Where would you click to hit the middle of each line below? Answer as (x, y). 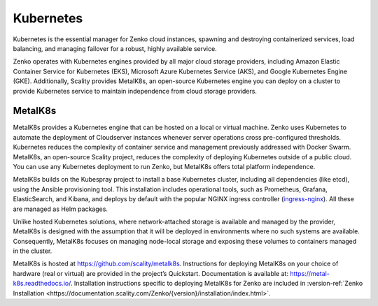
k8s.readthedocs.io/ (42, 284)
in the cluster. (33, 251)
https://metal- (310, 273)
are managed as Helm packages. (61, 209)
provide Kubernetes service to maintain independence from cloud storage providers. (135, 91)
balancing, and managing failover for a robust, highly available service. (115, 48)
